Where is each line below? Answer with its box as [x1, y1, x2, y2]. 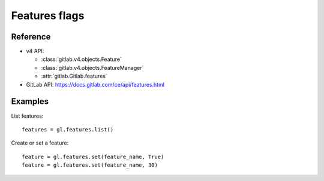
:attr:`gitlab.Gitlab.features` [41, 72, 107, 80]
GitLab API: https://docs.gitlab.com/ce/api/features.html [26, 81, 165, 88]
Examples [11, 96, 49, 107]
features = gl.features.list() [22, 126, 114, 133]
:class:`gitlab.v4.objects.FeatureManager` [41, 64, 144, 71]
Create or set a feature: [11, 139, 69, 146]
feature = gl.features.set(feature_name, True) [22, 153, 164, 160]
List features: [11, 112, 44, 119]
